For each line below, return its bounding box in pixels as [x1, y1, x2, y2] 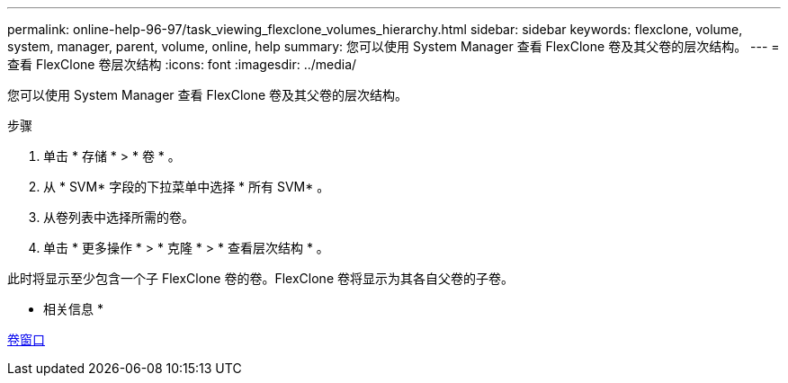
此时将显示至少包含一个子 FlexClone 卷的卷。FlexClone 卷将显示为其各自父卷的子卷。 [7, 271, 514, 286]
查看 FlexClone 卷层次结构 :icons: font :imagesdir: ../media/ [7, 57, 357, 72]
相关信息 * [43, 301, 103, 316]
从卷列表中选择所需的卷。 [43, 209, 194, 225]
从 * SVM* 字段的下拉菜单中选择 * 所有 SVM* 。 [43, 179, 330, 194]
